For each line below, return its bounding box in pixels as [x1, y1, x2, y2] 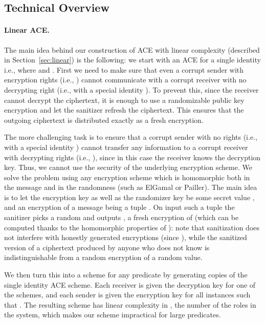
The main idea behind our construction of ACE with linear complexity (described [4, 44, 260, 55]
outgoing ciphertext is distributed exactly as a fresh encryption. [4, 114, 204, 125]
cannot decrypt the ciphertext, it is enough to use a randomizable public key [4, 94, 245, 105]
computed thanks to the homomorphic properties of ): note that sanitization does [4, 222, 259, 232]
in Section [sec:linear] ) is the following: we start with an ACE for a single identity [4, 54, 261, 65]
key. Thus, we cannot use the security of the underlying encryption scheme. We [4, 162, 252, 173]
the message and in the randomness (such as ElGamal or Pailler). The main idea [4, 182, 257, 192]
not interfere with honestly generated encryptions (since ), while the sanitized [4, 232, 247, 243]
